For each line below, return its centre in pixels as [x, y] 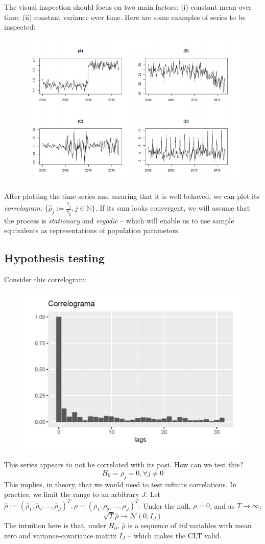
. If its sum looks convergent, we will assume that [173, 208]
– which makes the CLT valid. [174, 536]
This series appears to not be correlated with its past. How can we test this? [124, 464]
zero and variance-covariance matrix [61, 536]
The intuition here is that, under [55, 525]
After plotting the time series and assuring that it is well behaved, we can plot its [132, 196]
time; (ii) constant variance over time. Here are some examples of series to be [125, 17]
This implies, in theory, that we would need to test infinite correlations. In [121, 484]
